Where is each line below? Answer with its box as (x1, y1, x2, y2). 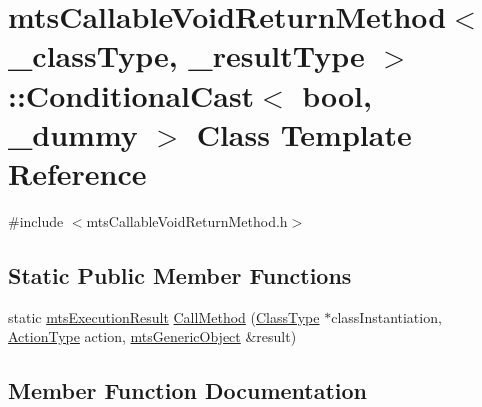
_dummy (8, 113, 138, 154)
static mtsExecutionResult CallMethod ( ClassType (8, 306, 320, 327)
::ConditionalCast (8, 74, 255, 115)
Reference (8, 152, 147, 193)
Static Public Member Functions (8, 259, 352, 290)
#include (8, 210, 64, 231)
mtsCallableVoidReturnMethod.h (86, 210, 288, 231)
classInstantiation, (331, 306, 442, 327)
